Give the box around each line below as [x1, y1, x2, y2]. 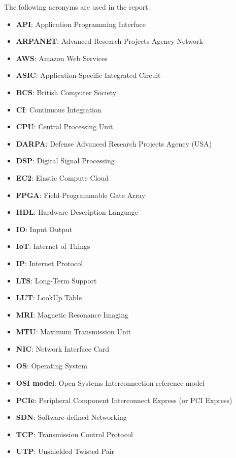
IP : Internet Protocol [16, 257, 83, 268]
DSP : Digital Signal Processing [16, 155, 115, 166]
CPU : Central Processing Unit [16, 121, 113, 132]
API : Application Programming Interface [16, 18, 146, 29]
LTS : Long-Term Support [16, 275, 97, 285]
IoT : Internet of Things [16, 241, 90, 251]
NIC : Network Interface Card [16, 343, 110, 354]
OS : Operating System [16, 360, 87, 371]
